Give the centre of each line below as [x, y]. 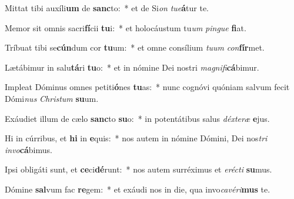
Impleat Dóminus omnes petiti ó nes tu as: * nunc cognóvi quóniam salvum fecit [147, 87]
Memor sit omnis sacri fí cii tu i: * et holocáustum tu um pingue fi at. [126, 27]
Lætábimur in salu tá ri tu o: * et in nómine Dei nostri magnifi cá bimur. [132, 67]
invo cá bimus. [29, 149]
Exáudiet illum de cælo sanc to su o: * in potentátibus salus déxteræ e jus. [137, 118]
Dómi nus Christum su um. [52, 98]
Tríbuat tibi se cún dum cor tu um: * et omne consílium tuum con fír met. [135, 47]
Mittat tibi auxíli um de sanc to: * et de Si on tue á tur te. [107, 8]
